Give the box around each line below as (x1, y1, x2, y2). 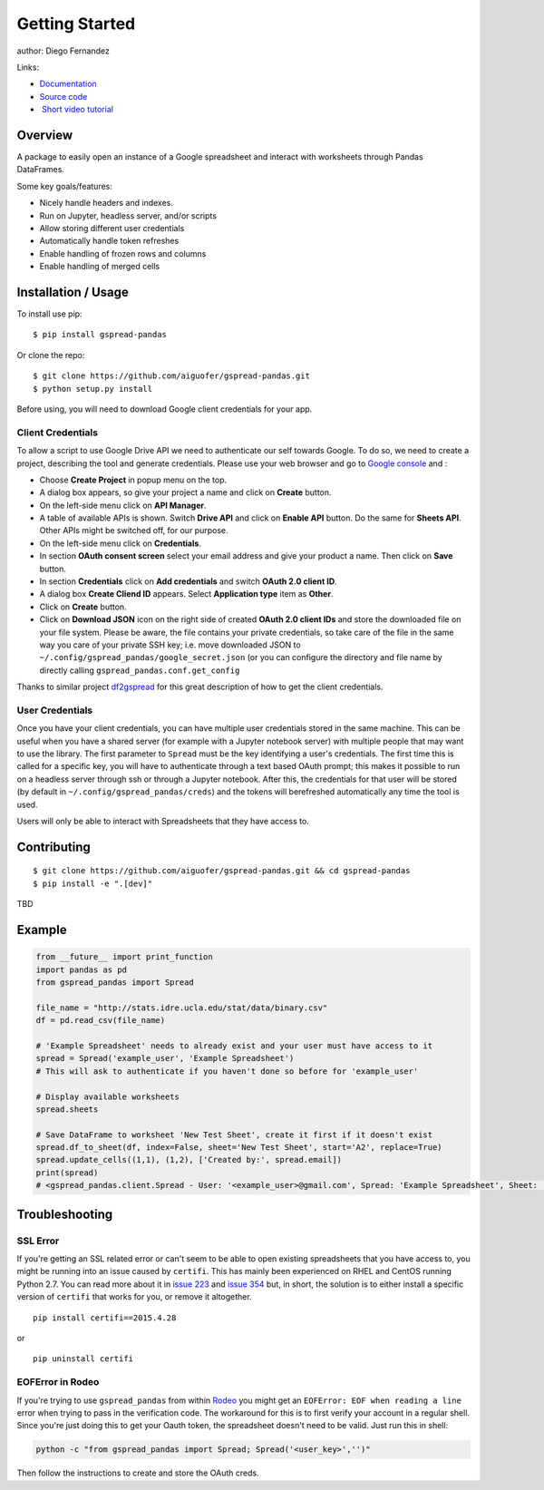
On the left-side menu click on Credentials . (39, 538, 201, 549)
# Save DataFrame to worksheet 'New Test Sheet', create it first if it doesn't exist (35, 1129, 433, 1140)
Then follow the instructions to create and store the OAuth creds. (16, 1467, 259, 1478)
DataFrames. (16, 164, 65, 175)
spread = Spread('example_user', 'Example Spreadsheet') (35, 1053, 295, 1064)
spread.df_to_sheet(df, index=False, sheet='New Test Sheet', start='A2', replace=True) (35, 1143, 443, 1153)
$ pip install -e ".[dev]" (33, 878, 153, 889)
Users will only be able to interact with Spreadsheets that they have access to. (16, 816, 310, 827)
